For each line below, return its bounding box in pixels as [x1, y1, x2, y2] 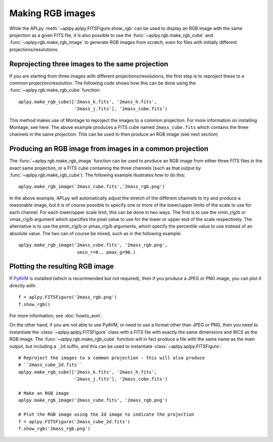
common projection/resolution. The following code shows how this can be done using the [9, 80, 196, 86]
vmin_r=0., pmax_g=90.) [76, 249, 136, 255]
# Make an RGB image [18, 390, 69, 396]
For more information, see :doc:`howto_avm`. [9, 313, 103, 319]
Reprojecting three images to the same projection [9, 60, 169, 68]
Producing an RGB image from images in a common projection [9, 145, 209, 153]
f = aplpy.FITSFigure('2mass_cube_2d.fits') [18, 419, 131, 424]
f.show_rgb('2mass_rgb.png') [18, 425, 90, 431]
